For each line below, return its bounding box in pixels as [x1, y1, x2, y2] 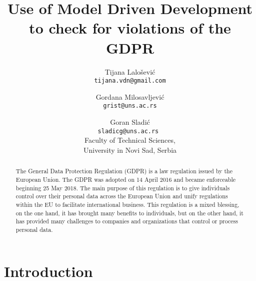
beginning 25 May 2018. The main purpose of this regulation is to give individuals [15, 183, 230, 192]
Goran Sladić [110, 117, 150, 127]
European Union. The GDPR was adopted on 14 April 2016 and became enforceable [15, 175, 236, 183]
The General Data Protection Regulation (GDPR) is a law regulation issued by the [15, 167, 232, 175]
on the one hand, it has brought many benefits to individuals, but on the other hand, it [15, 208, 243, 217]
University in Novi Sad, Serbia [83, 144, 177, 155]
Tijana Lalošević [104, 66, 155, 77]
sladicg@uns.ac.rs [97, 127, 159, 135]
